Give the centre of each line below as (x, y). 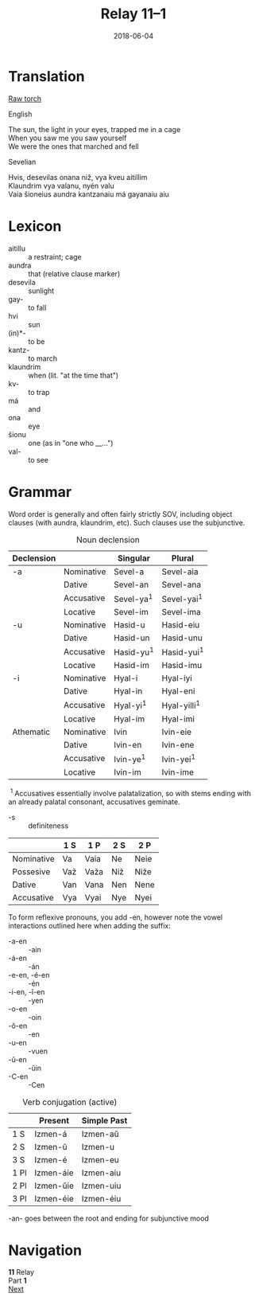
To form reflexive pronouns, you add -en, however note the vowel (116, 917)
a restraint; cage (55, 256)
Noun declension (108, 540)
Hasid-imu (182, 666)
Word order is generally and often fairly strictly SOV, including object (120, 514)
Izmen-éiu (101, 1198)
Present (54, 1120)
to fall (37, 307)
